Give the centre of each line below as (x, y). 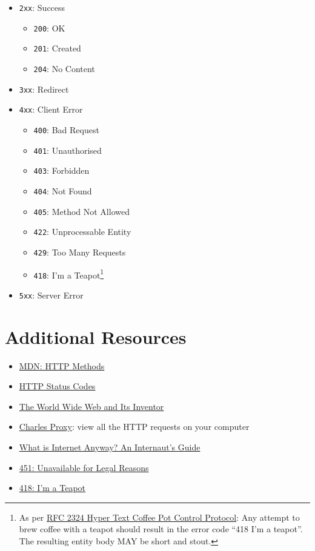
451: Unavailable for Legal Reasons (84, 467)
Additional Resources (96, 336)
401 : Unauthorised (68, 150)
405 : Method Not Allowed (81, 211)
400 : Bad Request (66, 129)
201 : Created (57, 48)
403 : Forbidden (61, 170)
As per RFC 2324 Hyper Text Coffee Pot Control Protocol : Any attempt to (159, 517)
